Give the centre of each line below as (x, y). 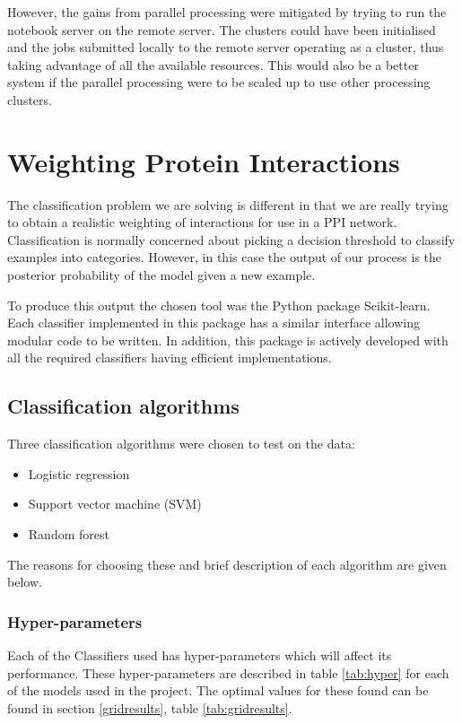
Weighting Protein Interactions (204, 161)
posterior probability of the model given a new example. (161, 275)
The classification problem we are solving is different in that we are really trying (228, 204)
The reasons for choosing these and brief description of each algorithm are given (227, 564)
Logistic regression (79, 473)
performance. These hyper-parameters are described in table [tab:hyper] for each (228, 672)
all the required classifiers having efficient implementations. (170, 358)
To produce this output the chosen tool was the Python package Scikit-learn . (219, 305)
